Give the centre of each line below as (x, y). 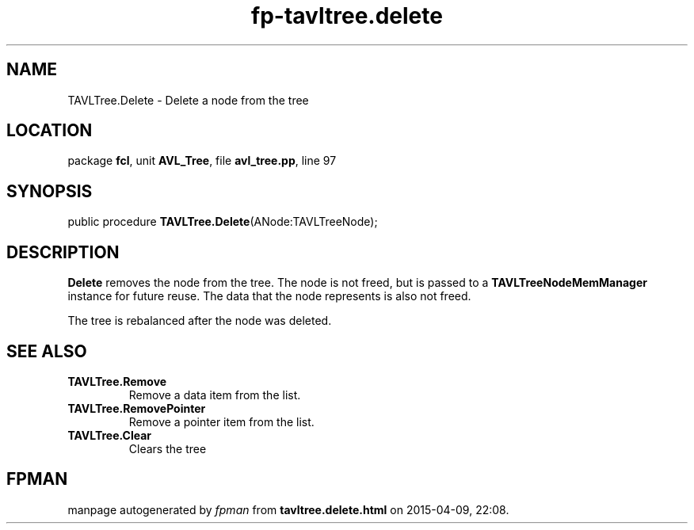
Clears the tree (168, 448)
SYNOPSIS (50, 191)
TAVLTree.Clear (110, 435)
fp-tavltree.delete (347, 16)
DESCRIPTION (63, 252)
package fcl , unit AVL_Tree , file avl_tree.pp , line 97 (202, 161)
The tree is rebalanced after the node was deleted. (200, 321)
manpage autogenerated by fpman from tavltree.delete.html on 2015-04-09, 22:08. (288, 509)
